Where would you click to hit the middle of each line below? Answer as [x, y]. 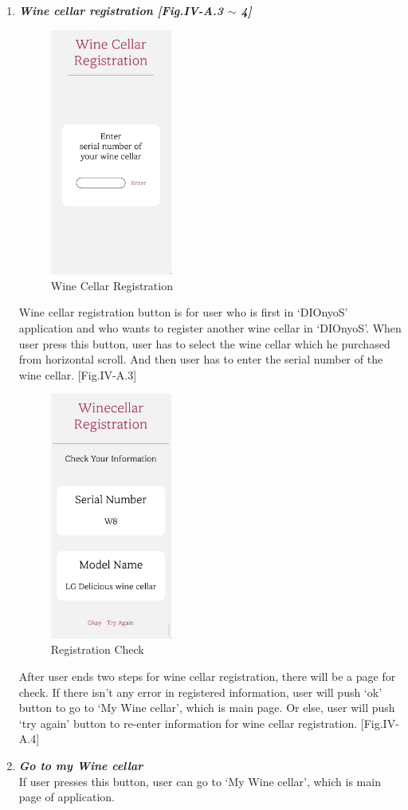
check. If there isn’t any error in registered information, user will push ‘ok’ [200, 692]
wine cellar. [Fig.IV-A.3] [78, 374]
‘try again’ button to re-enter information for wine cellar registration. [188, 723]
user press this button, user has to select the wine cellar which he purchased [204, 343]
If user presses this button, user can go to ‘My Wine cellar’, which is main [200, 781]
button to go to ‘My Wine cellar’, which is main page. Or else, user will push [207, 708]
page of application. [67, 797]
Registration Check [97, 649]
